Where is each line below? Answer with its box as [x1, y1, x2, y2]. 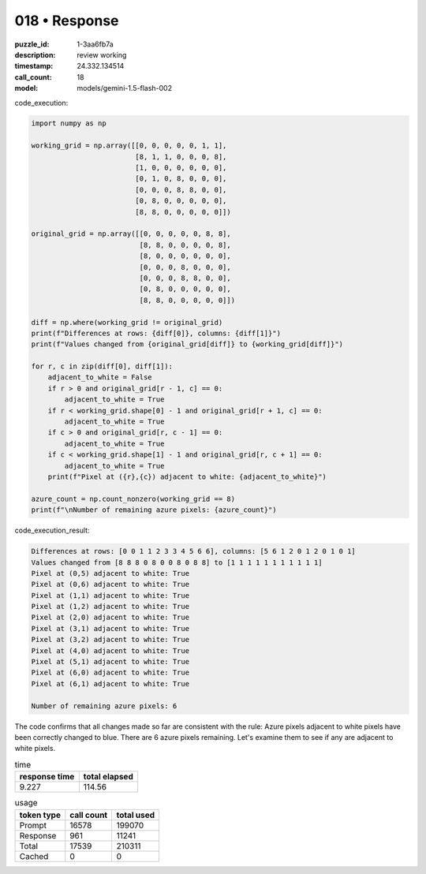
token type [19, 809, 61, 820]
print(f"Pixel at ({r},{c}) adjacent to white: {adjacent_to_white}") [47, 472, 327, 481]
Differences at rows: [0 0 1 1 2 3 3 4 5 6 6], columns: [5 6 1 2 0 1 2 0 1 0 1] [31, 547, 357, 556]
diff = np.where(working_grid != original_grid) [31, 318, 223, 327]
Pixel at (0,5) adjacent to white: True [31, 569, 189, 577]
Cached [19, 850, 49, 861]
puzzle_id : [14, 39, 50, 49]
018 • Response [14, 12, 119, 29]
